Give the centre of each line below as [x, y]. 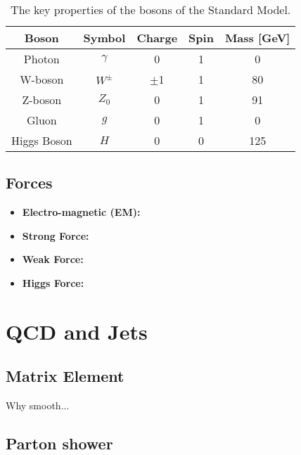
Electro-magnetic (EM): [81, 212]
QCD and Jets [77, 331]
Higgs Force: [53, 282]
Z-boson [42, 100]
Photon [41, 59]
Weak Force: [53, 259]
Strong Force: [56, 235]
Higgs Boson [42, 140]
